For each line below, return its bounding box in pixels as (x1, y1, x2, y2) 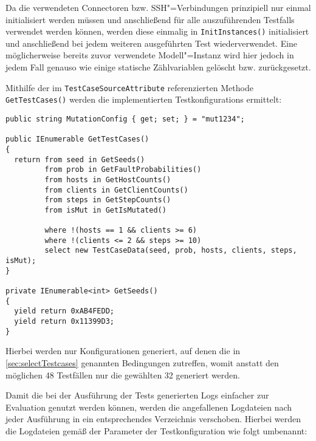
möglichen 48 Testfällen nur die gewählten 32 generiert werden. (5, 368, 240, 381)
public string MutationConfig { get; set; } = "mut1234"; (5, 114, 245, 123)
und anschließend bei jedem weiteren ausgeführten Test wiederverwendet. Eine (5, 36, 298, 49)
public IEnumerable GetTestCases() (5, 135, 149, 144)
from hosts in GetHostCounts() (44, 175, 171, 184)
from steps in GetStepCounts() (44, 196, 171, 205)
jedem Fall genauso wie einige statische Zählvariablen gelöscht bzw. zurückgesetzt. (5, 61, 311, 73)
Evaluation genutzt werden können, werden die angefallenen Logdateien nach (5, 400, 292, 413)
